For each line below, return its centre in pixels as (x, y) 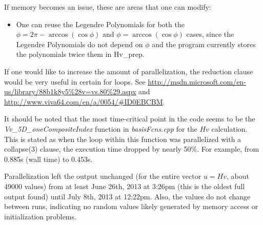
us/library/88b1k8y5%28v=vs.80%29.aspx (70, 91)
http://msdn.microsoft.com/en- (197, 81)
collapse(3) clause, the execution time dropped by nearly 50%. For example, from (132, 149)
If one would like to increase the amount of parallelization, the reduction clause (129, 71)
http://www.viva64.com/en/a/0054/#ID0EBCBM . (85, 101)
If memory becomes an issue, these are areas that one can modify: (108, 7)
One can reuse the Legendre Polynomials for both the (100, 24)
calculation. (229, 128)
